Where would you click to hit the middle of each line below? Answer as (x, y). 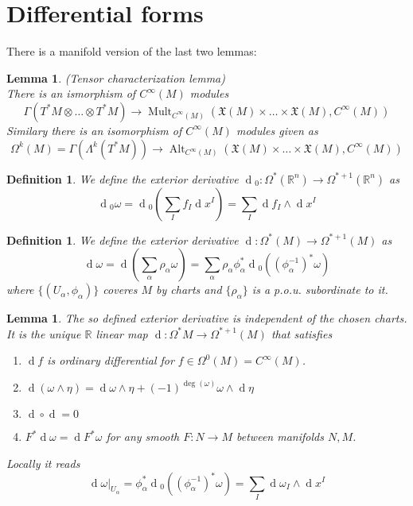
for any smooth (143, 436)
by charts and (189, 290)
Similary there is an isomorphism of (94, 130)
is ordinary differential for (111, 360)
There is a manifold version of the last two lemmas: (132, 51)
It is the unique (44, 333)
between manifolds (280, 436)
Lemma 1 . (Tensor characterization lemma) (116, 77)
